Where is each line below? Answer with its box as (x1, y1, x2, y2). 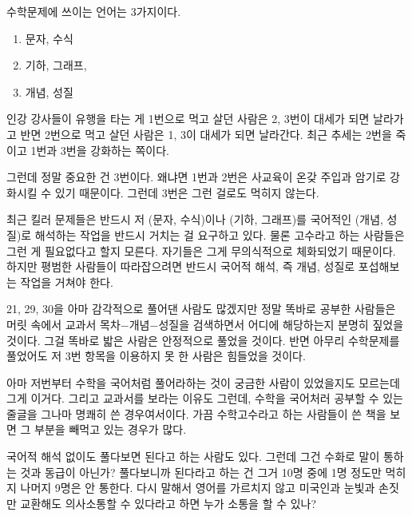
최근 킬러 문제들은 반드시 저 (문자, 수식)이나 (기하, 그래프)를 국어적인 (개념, (6, 211, 383, 228)
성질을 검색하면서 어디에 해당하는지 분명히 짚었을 (158, 316, 404, 332)
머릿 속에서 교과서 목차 (6, 316, 121, 332)
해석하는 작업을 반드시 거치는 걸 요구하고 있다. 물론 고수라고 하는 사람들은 (34, 226, 405, 243)
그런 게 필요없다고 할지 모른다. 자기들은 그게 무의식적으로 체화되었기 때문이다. (6, 242, 396, 259)
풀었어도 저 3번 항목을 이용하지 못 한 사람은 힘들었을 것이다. (6, 347, 306, 364)
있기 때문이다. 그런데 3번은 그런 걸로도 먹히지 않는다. (54, 184, 319, 200)
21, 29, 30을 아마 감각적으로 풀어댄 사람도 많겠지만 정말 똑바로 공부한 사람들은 (6, 300, 396, 317)
